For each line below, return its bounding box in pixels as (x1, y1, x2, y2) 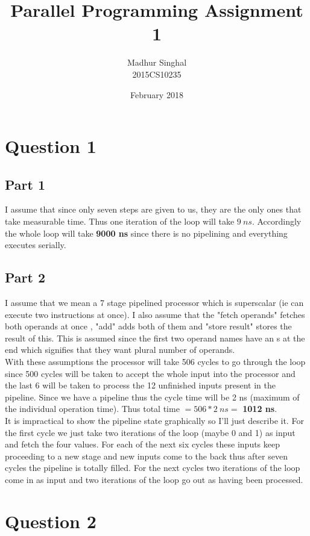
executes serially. (5, 238, 66, 251)
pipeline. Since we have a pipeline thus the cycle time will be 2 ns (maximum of (5, 390, 300, 403)
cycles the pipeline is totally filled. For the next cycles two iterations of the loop (5, 461, 300, 474)
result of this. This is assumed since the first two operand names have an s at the (5, 331, 305, 344)
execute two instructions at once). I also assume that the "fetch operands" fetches (5, 308, 305, 320)
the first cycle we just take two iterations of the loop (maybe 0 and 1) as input (5, 426, 296, 438)
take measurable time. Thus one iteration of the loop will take (5, 215, 235, 228)
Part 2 (5, 268, 46, 287)
